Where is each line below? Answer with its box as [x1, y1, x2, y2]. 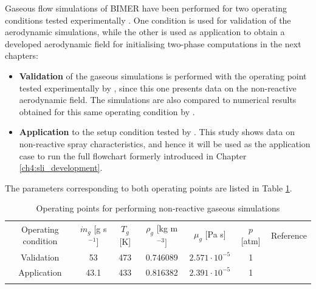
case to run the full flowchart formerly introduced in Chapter [19, 149, 247, 162]
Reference [271, 228, 307, 241]
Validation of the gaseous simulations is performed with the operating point [19, 69, 307, 82]
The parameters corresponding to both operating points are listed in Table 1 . [5, 181, 292, 194]
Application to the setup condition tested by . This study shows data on [19, 125, 295, 138]
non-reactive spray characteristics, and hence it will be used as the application [19, 137, 311, 150]
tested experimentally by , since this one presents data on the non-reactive [19, 81, 297, 94]
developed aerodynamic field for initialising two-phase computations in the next [5, 37, 301, 50]
